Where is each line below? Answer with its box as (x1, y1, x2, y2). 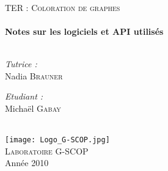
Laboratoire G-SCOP (5, 144, 89, 157)
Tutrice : (5, 57, 37, 70)
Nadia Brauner (5, 69, 63, 82)
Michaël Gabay (5, 101, 61, 114)
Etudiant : (5, 90, 43, 103)
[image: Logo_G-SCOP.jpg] (5, 135, 110, 144)
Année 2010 (5, 156, 49, 169)
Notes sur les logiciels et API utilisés (5, 24, 164, 37)
